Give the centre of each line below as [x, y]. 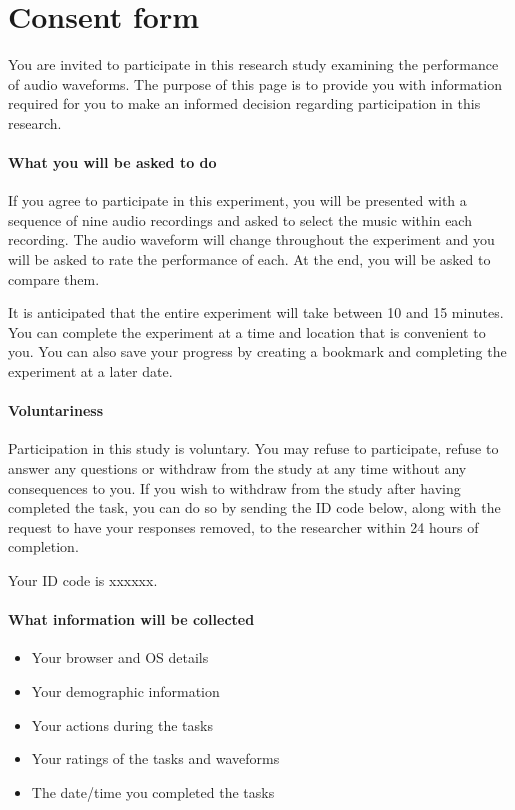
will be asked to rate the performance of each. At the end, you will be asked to [249, 259]
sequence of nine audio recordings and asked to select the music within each [240, 219]
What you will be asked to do [112, 162]
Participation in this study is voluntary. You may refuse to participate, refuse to [253, 448]
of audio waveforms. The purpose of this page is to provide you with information [255, 83]
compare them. [54, 278]
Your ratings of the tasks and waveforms [155, 758]
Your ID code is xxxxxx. [83, 580]
